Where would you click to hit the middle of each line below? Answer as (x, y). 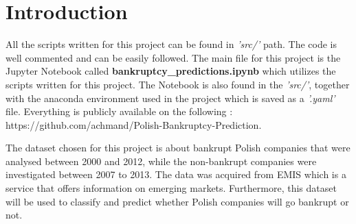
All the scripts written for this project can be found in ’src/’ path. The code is (171, 44)
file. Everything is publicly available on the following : (119, 111)
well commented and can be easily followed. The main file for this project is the (173, 57)
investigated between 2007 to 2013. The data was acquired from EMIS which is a (176, 174)
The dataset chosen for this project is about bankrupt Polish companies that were (178, 148)
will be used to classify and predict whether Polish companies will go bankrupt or (177, 201)
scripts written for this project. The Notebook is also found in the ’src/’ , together (178, 84)
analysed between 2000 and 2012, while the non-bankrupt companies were (161, 161)
